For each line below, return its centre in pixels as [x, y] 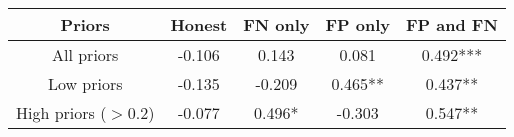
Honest [199, 24]
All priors [85, 54]
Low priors [85, 83]
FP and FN [452, 24]
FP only [358, 24]
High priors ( [61, 112]
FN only [276, 24]
